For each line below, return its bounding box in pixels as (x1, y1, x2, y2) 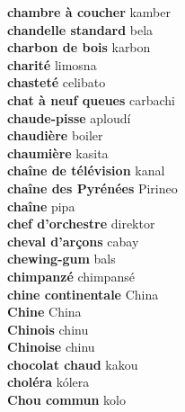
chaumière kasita (7, 143, 109, 162)
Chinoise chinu (7, 337, 95, 356)
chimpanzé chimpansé (7, 266, 135, 285)
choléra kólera (7, 372, 90, 391)
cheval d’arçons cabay (7, 231, 139, 250)
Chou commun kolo (7, 390, 126, 409)
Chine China (7, 302, 82, 321)
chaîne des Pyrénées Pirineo (7, 178, 178, 197)
